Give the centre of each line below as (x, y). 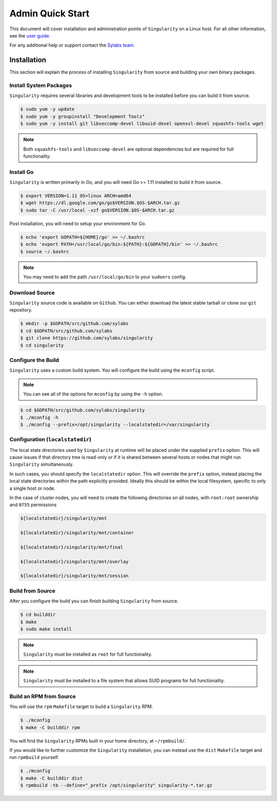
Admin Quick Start (50, 13)
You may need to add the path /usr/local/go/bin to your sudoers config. (105, 277)
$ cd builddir (38, 615)
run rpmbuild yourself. (34, 757)
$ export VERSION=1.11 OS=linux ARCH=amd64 (76, 196)
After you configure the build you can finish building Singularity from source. (94, 601)
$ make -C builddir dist (52, 778)
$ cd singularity (42, 345)
